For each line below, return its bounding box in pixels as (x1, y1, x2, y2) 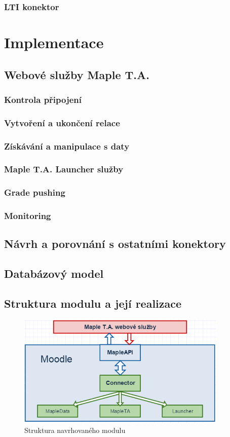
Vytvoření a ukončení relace (4, 116, 120, 129)
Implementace (4, 32, 104, 53)
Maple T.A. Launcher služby (4, 163, 124, 175)
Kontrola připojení (4, 93, 82, 105)
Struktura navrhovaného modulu (24, 425, 126, 435)
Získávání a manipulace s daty (4, 139, 130, 152)
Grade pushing (4, 186, 65, 199)
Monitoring (4, 209, 51, 222)
